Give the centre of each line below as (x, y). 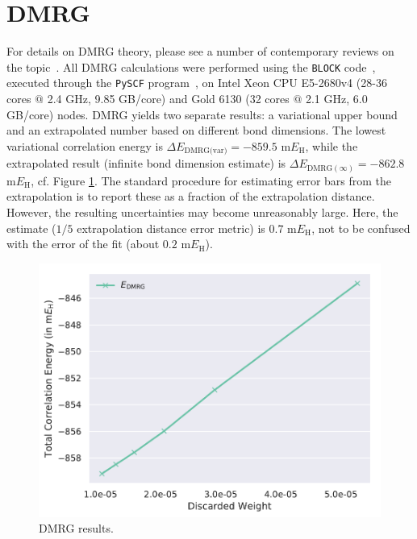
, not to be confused (361, 228)
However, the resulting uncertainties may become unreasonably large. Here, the (202, 211)
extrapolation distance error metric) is (171, 228)
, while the (332, 145)
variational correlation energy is (85, 145)
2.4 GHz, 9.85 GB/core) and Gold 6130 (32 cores (168, 99)
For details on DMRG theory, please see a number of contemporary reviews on (200, 51)
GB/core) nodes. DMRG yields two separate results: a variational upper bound (202, 114)
